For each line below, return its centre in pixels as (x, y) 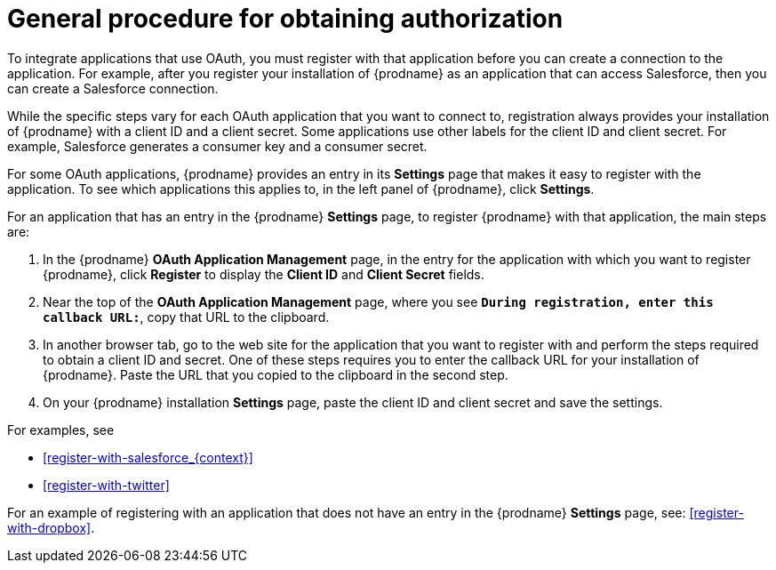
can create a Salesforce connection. (113, 88)
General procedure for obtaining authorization (285, 19)
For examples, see (61, 430)
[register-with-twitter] (106, 485)
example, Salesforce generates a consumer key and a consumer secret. (217, 146)
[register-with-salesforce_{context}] (148, 457)
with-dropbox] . (51, 527)
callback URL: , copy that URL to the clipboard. (186, 317)
